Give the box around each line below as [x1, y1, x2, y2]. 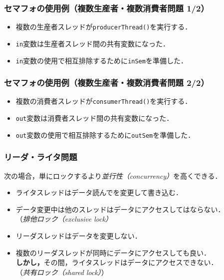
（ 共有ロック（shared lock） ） [15, 267, 108, 277]
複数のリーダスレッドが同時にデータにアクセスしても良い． [15, 247, 211, 258]
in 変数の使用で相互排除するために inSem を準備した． [15, 55, 188, 65]
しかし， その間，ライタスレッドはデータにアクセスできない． [15, 257, 218, 268]
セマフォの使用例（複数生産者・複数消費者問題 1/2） [4, 1, 209, 14]
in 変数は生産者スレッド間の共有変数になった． [15, 38, 170, 48]
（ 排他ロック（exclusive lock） [15, 214, 113, 224]
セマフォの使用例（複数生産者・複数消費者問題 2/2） [4, 76, 209, 89]
